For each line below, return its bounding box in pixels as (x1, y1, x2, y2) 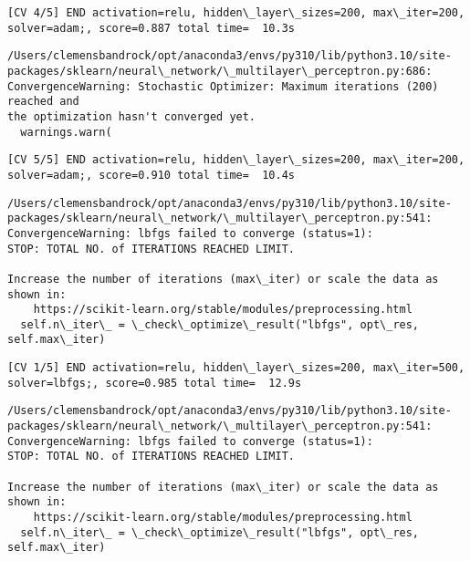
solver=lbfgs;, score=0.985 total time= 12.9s (7, 376, 302, 390)
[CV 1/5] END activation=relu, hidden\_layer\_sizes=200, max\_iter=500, (7, 361, 465, 375)
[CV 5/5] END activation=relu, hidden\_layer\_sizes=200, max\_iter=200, (7, 153, 465, 167)
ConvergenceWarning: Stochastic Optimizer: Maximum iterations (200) (7, 79, 439, 93)
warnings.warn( (20, 125, 112, 139)
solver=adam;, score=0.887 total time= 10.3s (7, 21, 295, 35)
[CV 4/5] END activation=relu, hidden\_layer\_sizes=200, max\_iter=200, (7, 6, 465, 19)
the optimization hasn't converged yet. (7, 109, 256, 123)
